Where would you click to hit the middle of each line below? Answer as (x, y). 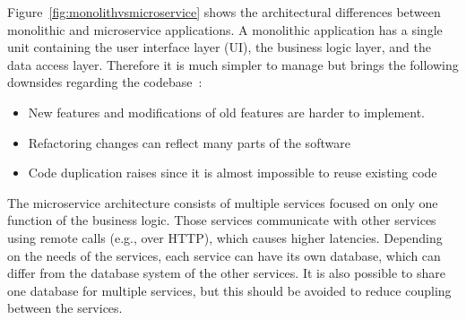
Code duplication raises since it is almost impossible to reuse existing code (233, 173)
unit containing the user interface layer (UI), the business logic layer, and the (219, 47)
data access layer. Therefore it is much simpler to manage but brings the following (233, 64)
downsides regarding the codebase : (105, 82)
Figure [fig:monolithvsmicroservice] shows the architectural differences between (224, 12)
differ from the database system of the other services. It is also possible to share (226, 273)
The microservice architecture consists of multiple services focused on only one (223, 202)
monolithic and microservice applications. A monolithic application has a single (225, 29)
